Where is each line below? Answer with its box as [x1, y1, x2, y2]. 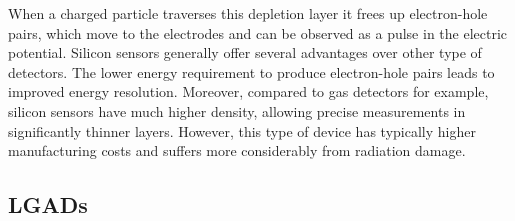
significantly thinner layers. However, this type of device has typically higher [8, 120, 476, 141]
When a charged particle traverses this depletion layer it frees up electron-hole [8, 3, 488, 23]
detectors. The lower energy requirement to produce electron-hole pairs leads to [8, 61, 495, 82]
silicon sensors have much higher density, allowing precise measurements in [8, 100, 466, 121]
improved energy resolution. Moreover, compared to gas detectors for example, [8, 81, 489, 102]
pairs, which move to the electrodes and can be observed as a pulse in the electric [8, 22, 508, 43]
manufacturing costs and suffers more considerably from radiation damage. [8, 140, 466, 161]
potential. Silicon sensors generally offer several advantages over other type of [8, 42, 482, 63]
